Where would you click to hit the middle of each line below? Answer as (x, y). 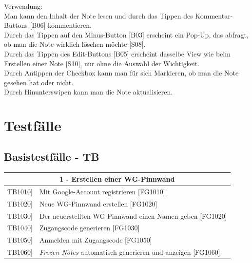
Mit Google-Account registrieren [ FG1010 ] (102, 191)
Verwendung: (23, 6)
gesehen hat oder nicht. (39, 82)
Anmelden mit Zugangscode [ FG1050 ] (96, 240)
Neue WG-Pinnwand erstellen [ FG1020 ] (98, 203)
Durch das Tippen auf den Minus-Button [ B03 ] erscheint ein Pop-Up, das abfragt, (126, 34)
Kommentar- (214, 15)
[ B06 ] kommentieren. (61, 25)
